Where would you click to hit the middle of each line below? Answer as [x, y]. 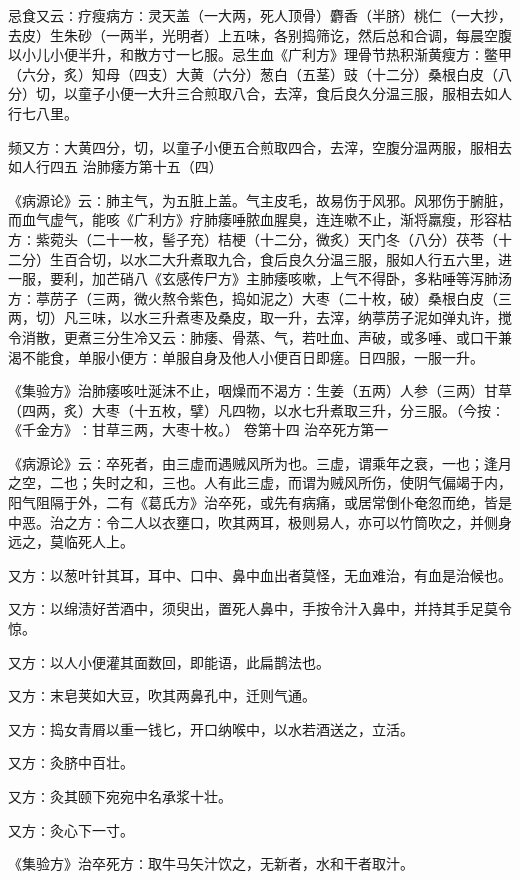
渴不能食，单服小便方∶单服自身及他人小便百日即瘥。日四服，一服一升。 [246, 356]
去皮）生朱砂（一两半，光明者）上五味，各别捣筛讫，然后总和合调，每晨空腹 [260, 34]
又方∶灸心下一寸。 [71, 829]
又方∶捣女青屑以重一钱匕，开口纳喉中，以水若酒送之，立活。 [211, 728]
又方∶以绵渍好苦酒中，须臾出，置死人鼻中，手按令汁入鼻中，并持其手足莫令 [260, 608]
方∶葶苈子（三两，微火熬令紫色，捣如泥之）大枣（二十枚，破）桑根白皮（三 [260, 297]
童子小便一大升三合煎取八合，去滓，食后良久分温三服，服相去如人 [294, 93]
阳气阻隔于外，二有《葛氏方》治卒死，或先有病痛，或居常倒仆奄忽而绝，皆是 [260, 502]
